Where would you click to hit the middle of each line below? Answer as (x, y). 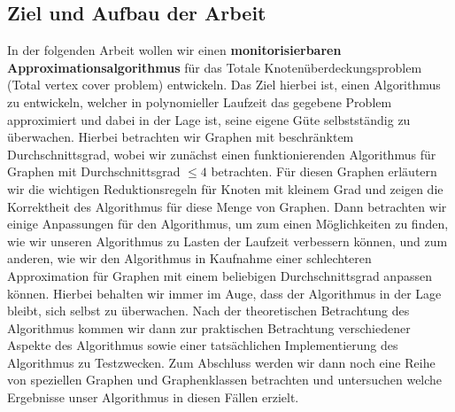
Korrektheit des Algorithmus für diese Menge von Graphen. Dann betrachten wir (227, 206)
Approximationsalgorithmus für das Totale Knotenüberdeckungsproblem (215, 67)
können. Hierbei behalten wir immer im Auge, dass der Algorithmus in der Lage (224, 293)
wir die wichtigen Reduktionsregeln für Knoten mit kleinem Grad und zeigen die (225, 188)
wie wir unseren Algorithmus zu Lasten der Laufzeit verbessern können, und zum (227, 241)
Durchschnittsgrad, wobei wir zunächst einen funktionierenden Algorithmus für (222, 154)
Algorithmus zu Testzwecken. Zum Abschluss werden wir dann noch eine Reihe (221, 362)
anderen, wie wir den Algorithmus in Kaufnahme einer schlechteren (189, 258)
